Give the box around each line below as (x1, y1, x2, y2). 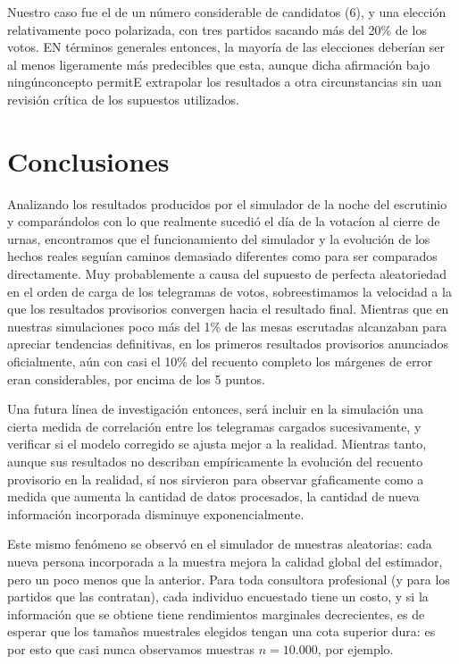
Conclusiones (7, 142, 170, 179)
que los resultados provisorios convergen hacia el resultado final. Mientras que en (7, 299, 449, 318)
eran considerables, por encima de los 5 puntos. (7, 369, 265, 388)
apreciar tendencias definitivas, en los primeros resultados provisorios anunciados (7, 334, 449, 353)
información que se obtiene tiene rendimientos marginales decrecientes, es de (7, 604, 425, 623)
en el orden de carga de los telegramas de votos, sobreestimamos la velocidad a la (7, 282, 452, 300)
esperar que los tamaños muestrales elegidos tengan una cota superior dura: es (7, 622, 436, 641)
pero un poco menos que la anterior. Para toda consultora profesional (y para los (7, 569, 450, 588)
